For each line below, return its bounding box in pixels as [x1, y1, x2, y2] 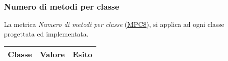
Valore [40, 49, 65, 60]
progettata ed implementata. [4, 28, 89, 38]
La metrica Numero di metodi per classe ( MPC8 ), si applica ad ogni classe [4, 19, 224, 29]
